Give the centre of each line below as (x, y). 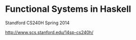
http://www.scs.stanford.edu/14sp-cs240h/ (49, 32)
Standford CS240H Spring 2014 (38, 23)
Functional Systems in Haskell (68, 9)
